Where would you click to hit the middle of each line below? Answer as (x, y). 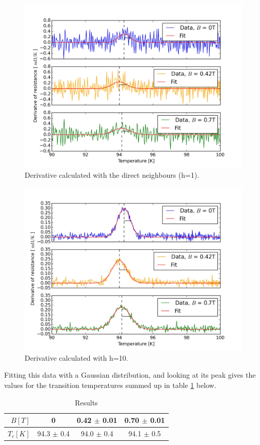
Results (86, 402)
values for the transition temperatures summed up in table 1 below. (110, 385)
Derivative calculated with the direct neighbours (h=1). (112, 174)
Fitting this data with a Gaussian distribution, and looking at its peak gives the (130, 375)
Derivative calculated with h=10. (76, 357)
